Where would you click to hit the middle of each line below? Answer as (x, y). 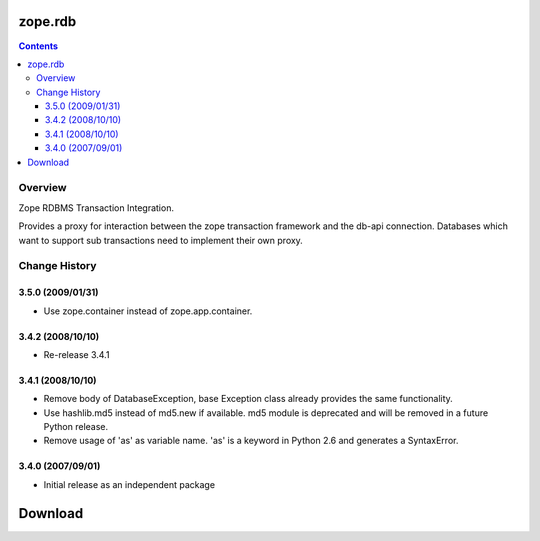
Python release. (76, 427)
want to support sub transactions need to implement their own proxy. (161, 240)
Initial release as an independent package (129, 484)
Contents (38, 46)
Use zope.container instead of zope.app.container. (148, 311)
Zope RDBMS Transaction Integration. (96, 207)
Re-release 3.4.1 (76, 354)
